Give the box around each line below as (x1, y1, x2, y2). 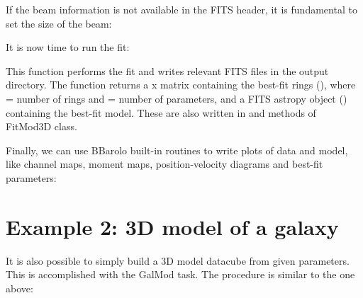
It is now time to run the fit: (6, 40, 130, 55)
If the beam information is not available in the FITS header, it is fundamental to (6, 2, 357, 16)
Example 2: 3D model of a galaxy (6, 212, 339, 241)
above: (6, 280, 33, 295)
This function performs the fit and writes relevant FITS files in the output (6, 63, 329, 78)
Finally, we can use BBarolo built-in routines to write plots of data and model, (6, 142, 348, 157)
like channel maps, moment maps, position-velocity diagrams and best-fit (6, 156, 323, 171)
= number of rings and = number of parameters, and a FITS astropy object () (6, 91, 347, 105)
